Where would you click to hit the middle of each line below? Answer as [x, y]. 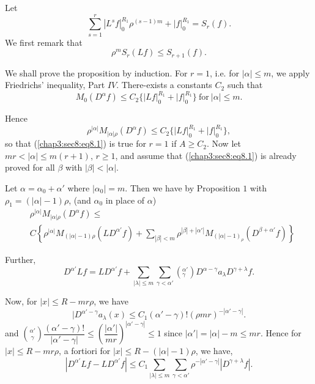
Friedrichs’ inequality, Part [55, 85]
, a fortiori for [85, 351]
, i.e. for [224, 72]
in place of [125, 200]
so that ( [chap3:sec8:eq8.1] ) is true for [76, 143]
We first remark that [44, 42]
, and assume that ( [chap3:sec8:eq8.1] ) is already [206, 155]
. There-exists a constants [164, 85]
